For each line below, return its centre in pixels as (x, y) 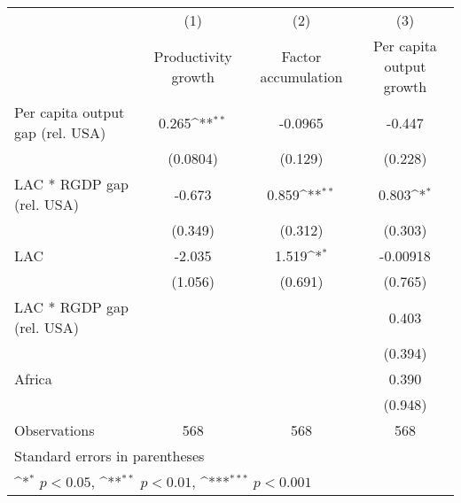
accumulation (301, 76)
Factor (301, 56)
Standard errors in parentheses (109, 456)
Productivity (193, 56)
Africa (33, 379)
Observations (55, 430)
